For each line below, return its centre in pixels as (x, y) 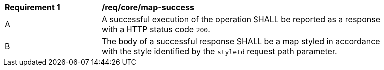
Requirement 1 (33, 7)
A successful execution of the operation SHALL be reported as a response (241, 19)
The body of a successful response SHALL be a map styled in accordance (241, 41)
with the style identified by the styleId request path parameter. (219, 51)
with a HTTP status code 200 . (156, 29)
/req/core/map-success (148, 7)
